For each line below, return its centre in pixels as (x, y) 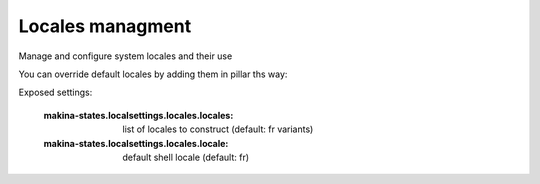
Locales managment (105, 26)
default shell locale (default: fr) (186, 157)
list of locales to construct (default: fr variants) (218, 129)
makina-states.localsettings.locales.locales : (138, 115)
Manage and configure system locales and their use (125, 56)
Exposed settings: (55, 92)
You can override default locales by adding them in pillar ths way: (153, 74)
